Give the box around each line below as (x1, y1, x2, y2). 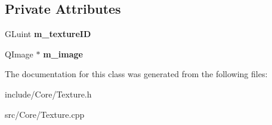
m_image (43, 47, 83, 60)
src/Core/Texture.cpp (5, 108, 85, 120)
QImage (5, 47, 33, 60)
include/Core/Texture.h (5, 87, 92, 100)
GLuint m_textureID (5, 28, 91, 40)
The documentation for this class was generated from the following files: (5, 68, 268, 80)
